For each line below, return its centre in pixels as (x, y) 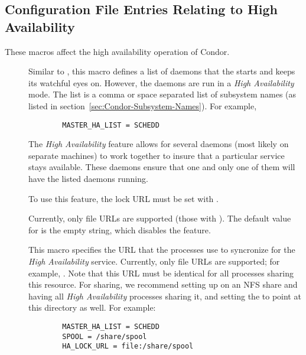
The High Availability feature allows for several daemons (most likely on (159, 144)
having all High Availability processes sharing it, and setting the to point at (165, 296)
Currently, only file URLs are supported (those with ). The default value (160, 218)
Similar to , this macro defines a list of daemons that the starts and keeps (162, 71)
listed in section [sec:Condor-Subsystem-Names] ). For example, (143, 105)
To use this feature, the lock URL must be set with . (123, 198)
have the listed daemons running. (88, 178)
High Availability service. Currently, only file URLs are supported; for (154, 261)
